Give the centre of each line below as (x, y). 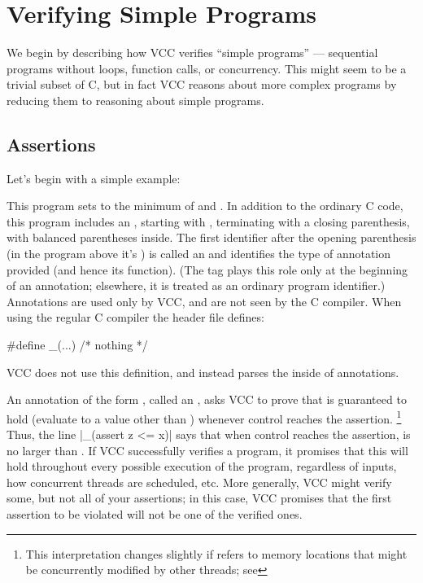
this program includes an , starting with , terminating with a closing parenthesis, (208, 221)
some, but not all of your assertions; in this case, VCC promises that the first (199, 498)
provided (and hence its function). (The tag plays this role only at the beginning (207, 269)
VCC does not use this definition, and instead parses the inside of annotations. (203, 372)
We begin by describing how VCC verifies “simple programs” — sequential (192, 53)
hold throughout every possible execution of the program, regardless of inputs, (202, 466)
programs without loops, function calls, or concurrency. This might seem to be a (207, 68)
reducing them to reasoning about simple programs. (135, 100)
